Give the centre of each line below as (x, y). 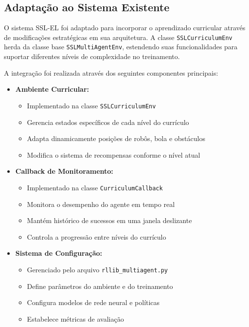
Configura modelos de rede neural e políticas (93, 302)
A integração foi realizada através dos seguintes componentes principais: (111, 72)
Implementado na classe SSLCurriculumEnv (91, 105)
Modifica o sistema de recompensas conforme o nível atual (114, 154)
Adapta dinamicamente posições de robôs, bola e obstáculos (116, 138)
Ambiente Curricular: (52, 89)
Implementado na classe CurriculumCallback (95, 187)
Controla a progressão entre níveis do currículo (97, 236)
